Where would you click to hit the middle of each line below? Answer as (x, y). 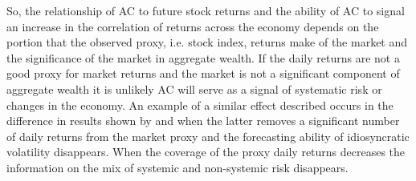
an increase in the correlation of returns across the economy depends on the (193, 26)
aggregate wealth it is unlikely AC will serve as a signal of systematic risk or (194, 88)
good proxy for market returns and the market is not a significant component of (203, 73)
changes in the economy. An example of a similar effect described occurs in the (200, 105)
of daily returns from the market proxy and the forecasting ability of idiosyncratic (208, 136)
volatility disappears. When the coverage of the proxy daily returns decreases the (206, 152)
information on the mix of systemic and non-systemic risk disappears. (177, 167)
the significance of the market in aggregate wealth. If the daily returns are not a (203, 57)
